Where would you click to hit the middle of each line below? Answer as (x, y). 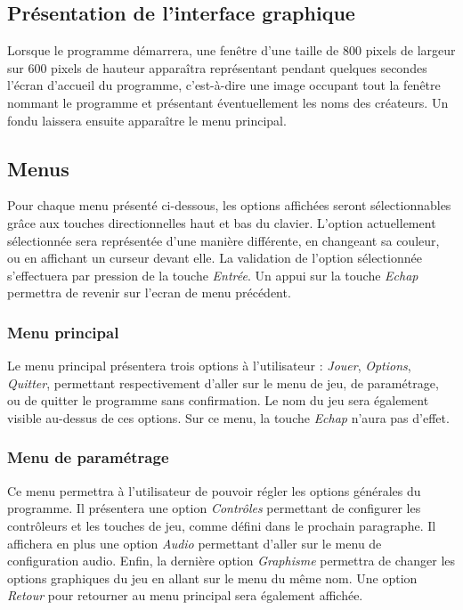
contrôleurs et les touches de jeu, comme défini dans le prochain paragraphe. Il (222, 525)
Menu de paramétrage (88, 457)
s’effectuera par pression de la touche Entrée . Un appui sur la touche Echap (213, 275)
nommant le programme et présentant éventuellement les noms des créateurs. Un (228, 102)
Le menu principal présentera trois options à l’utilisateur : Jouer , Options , (209, 366)
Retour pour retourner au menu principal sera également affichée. (185, 595)
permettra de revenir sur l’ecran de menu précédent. (149, 293)
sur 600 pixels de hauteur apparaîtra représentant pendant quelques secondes (217, 67)
